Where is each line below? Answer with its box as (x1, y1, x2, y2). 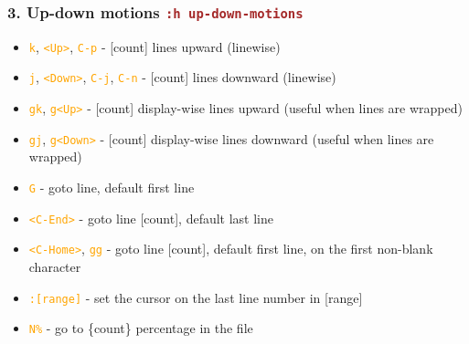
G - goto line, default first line (28, 178, 195, 196)
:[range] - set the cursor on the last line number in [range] (28, 287, 363, 307)
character (28, 256, 81, 276)
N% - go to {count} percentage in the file (28, 318, 253, 338)
